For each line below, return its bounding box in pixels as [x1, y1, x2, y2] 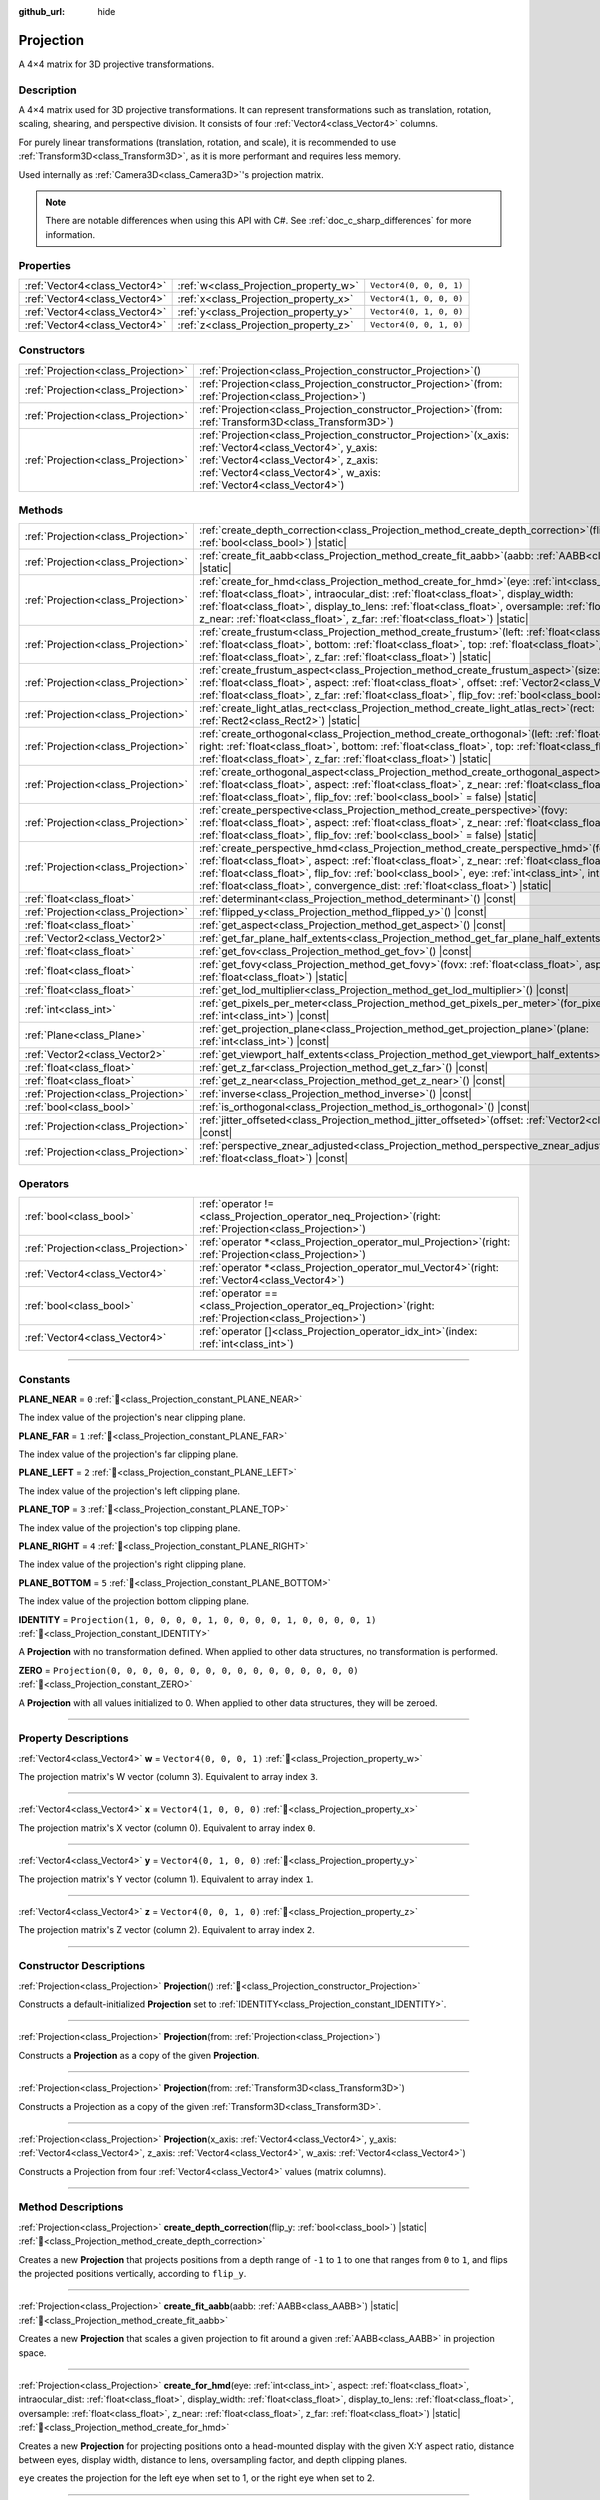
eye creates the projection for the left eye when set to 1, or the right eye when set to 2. [18, 2472, 375, 2484]
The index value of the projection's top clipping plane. [18, 1521, 241, 1534]
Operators [18, 1176, 70, 1190]
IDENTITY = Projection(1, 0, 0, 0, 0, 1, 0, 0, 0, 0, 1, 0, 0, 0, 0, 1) [18, 1613, 377, 1625]
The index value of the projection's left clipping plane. [18, 1485, 240, 1497]
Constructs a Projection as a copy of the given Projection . [18, 2049, 260, 2061]
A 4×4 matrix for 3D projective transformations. [18, 58, 215, 70]
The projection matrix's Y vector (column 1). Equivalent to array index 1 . [18, 1873, 314, 1885]
